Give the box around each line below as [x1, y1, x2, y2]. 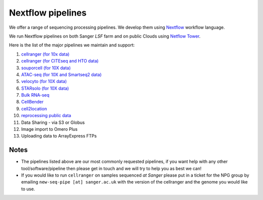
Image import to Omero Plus [21, 126, 78, 132]
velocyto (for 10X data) [21, 79, 67, 84]
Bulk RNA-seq [21, 92, 50, 98]
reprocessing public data [21, 113, 72, 119]
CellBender [21, 99, 44, 105]
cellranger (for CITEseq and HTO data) [21, 58, 99, 64]
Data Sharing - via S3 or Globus [21, 120, 85, 125]
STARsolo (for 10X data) [21, 85, 69, 91]
